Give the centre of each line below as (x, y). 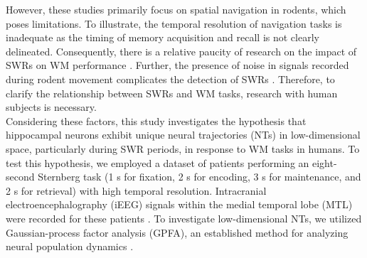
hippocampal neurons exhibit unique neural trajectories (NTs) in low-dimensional (183, 135)
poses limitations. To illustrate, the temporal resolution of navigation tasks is (174, 23)
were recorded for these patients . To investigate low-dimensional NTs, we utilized (184, 218)
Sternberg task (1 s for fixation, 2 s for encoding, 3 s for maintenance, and (200, 177)
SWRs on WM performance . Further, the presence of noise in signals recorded (177, 65)
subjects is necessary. (51, 107)
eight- (325, 162)
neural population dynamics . (70, 246)
